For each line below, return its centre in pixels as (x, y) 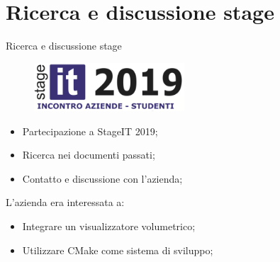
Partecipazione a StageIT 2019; (90, 131)
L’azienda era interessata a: (65, 202)
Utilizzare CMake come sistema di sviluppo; (118, 250)
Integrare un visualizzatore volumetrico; (109, 226)
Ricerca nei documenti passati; (89, 155)
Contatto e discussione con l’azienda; (102, 178)
